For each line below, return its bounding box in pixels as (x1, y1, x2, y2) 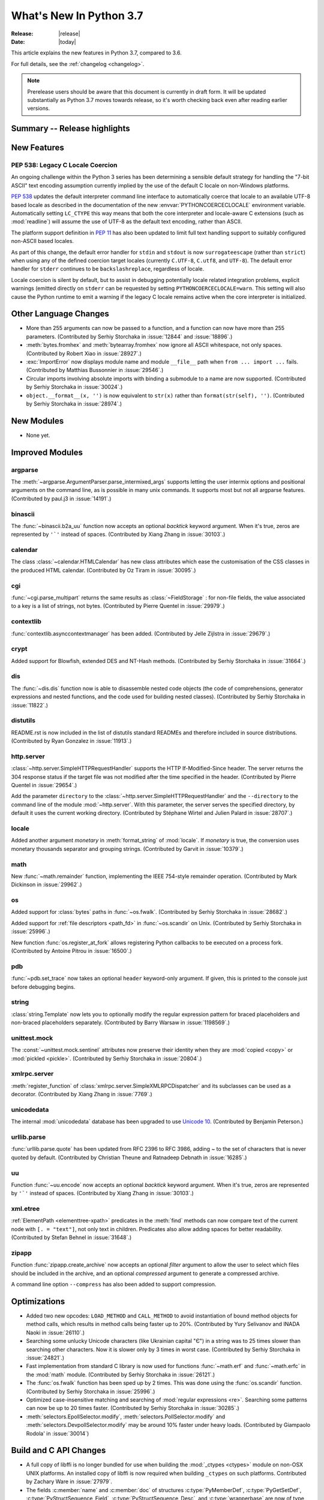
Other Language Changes (11, 309, 109, 319)
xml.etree (11, 1205, 40, 1213)
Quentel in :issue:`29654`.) (11, 782, 77, 789)
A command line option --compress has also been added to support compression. (11, 1281, 217, 1288)
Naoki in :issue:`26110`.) (26, 1329, 85, 1336)
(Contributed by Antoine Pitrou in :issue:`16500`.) (11, 947, 132, 954)
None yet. (26, 431, 50, 439)
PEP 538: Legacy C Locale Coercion (11, 161, 118, 169)
